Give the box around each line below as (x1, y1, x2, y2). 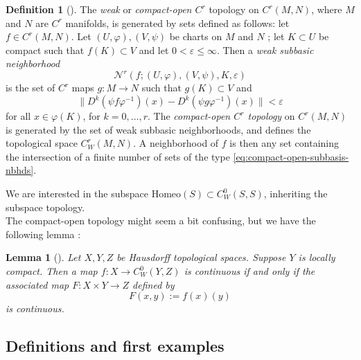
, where (311, 2, 342, 16)
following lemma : (6, 226, 81, 241)
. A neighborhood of (133, 136, 219, 150)
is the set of (6, 80, 55, 95)
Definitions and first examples (6, 335, 224, 357)
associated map (6, 277, 69, 291)
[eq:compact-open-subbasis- (233, 149, 349, 163)
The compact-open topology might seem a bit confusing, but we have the (6, 213, 316, 228)
